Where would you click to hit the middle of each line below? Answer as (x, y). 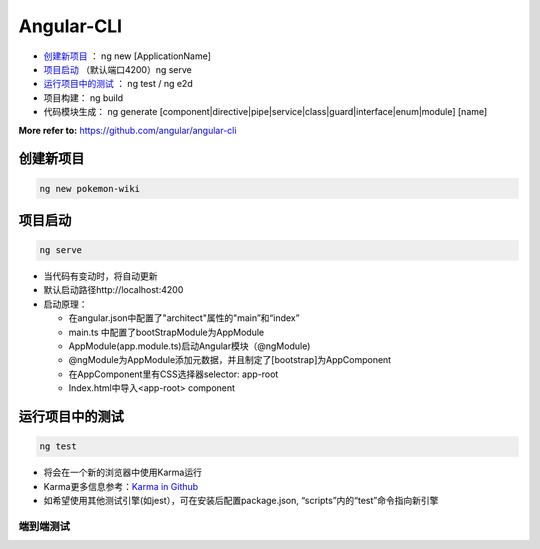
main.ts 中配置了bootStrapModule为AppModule (166, 332)
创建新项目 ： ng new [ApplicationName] (127, 56)
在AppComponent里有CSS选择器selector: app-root (173, 374)
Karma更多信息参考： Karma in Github (121, 486)
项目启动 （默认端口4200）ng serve (117, 69)
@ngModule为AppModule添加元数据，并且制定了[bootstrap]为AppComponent (230, 360)
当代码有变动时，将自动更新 (100, 276)
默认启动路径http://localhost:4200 (113, 290)
